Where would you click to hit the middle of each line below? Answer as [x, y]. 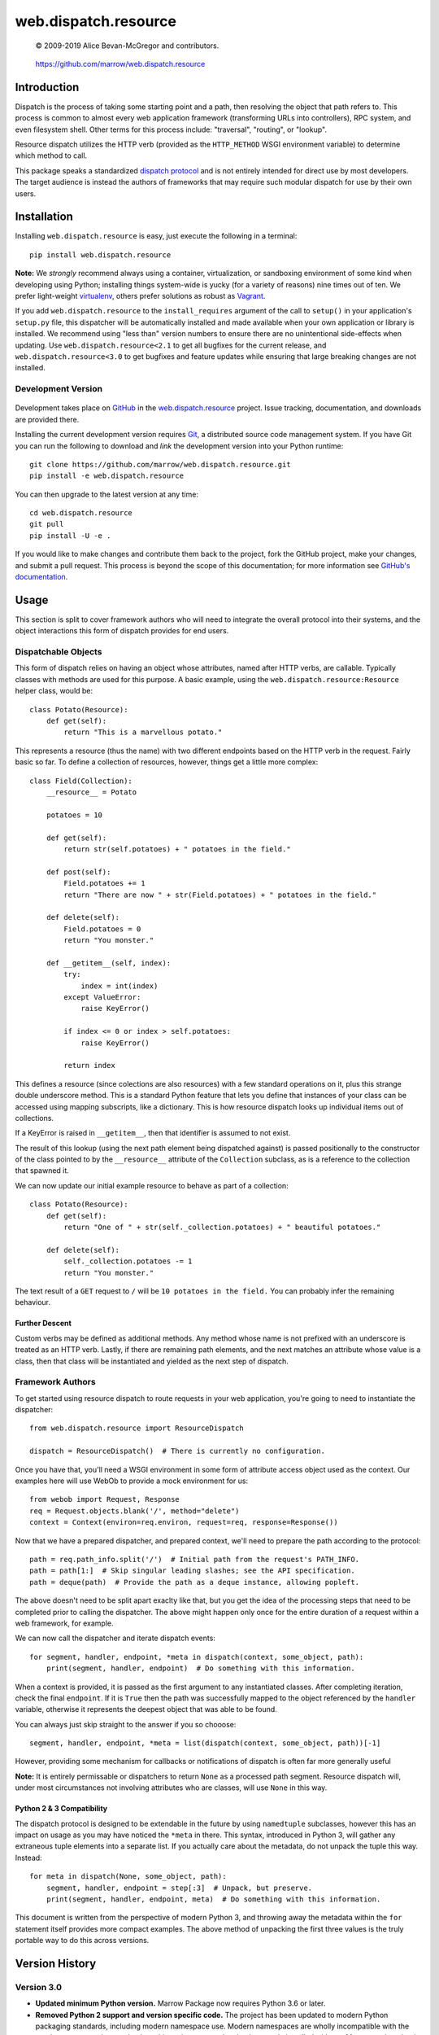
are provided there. [47, 419]
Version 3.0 [39, 1987]
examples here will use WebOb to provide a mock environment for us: [132, 1481]
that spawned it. [42, 1171]
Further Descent [43, 1324]
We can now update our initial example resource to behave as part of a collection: [152, 1185]
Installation [44, 217]
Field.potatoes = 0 [102, 929]
